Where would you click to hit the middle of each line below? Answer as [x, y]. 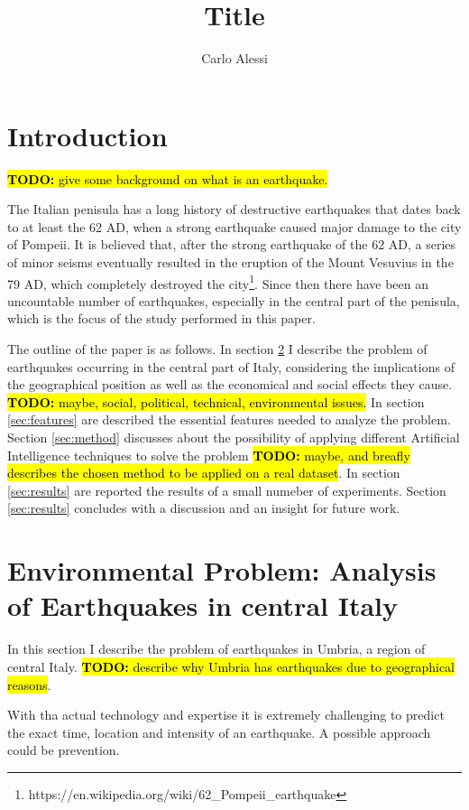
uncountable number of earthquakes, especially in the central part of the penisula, [234, 300]
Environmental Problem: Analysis [222, 570]
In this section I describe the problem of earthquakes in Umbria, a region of [216, 649]
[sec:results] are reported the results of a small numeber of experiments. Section [227, 490]
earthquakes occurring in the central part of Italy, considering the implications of [231, 366]
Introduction [87, 135]
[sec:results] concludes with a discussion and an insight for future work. [204, 508]
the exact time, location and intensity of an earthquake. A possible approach [219, 732]
